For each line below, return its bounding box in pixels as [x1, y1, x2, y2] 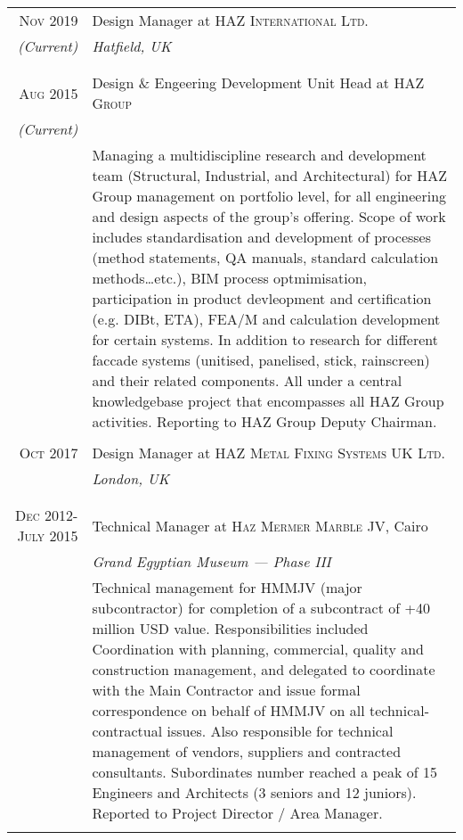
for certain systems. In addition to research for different [92, 329, 439, 350]
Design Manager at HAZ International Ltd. [92, 10, 369, 30]
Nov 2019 [19, 10, 78, 30]
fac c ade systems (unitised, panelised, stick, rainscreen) [92, 350, 430, 370]
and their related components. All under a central [92, 370, 402, 391]
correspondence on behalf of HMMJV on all [92, 700, 365, 721]
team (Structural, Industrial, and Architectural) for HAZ [92, 165, 448, 185]
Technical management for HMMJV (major [92, 577, 362, 597]
